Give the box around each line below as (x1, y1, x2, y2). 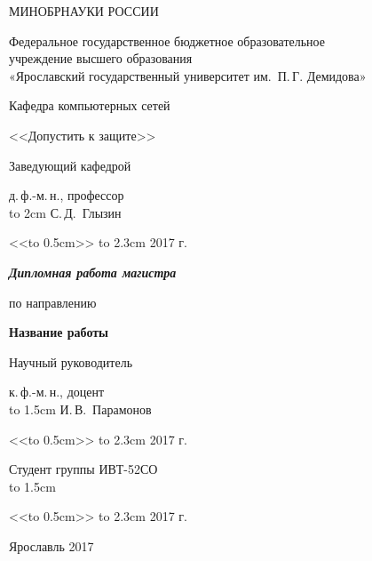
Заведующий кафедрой (9, 156, 131, 174)
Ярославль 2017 (9, 536, 94, 555)
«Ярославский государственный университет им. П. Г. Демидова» (9, 66, 367, 84)
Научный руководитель (9, 352, 133, 371)
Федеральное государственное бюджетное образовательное (9, 31, 326, 50)
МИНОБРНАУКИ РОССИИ (9, 2, 159, 20)
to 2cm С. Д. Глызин (9, 203, 122, 221)
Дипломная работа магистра (9, 262, 177, 281)
